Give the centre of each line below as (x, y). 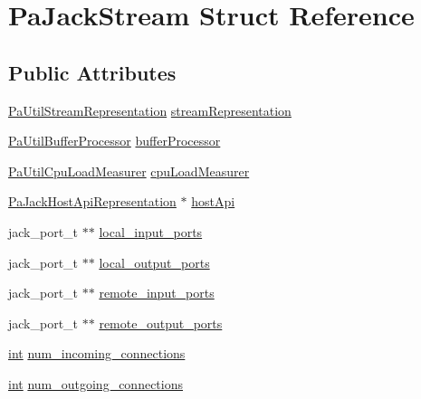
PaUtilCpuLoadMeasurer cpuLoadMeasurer (129, 171)
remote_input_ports (157, 293)
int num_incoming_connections (97, 353)
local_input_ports (151, 231)
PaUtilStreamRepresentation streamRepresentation (150, 110)
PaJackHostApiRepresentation (92, 201)
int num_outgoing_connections (96, 383)
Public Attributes (92, 72)
